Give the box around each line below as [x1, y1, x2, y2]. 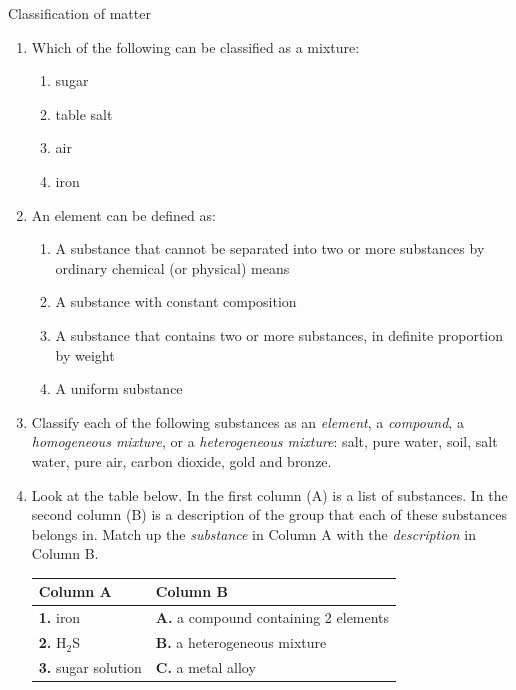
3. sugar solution [38, 656, 142, 677]
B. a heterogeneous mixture [155, 632, 327, 653]
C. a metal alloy [155, 656, 256, 677]
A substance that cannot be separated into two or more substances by [55, 238, 485, 259]
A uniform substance [55, 378, 183, 399]
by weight [55, 344, 115, 365]
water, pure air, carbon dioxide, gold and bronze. [31, 450, 332, 471]
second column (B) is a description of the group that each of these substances [31, 504, 508, 525]
